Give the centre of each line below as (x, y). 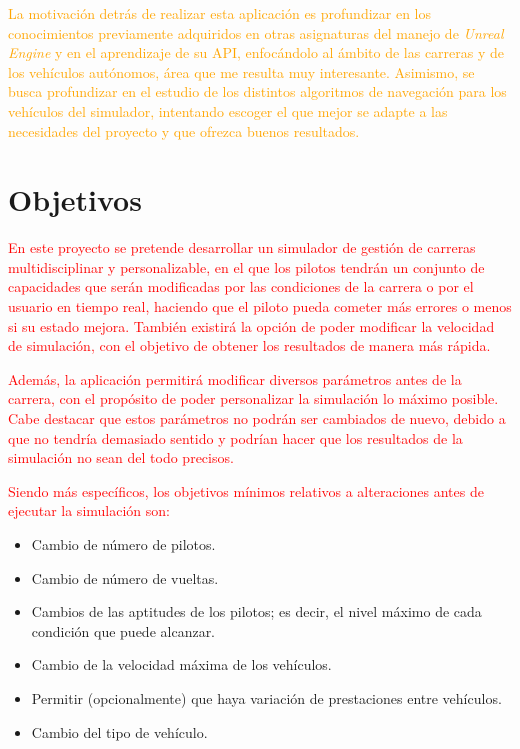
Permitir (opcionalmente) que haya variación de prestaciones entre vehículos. (266, 697)
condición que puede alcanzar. (123, 630)
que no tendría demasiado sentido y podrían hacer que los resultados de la (235, 437)
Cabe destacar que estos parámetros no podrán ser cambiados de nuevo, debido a (257, 418)
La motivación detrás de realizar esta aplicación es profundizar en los (220, 13)
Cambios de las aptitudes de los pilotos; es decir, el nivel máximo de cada (256, 611)
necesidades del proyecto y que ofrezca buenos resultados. (184, 130)
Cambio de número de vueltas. (125, 577)
